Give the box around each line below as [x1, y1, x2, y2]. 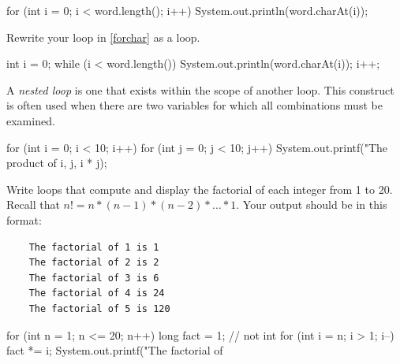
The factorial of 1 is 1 [28, 241, 159, 253]
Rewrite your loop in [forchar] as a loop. [6, 28, 200, 45]
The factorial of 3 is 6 [28, 272, 159, 284]
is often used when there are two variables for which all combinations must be [6, 97, 383, 113]
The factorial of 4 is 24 [28, 288, 165, 299]
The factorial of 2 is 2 [28, 257, 159, 269]
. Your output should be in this [236, 196, 387, 213]
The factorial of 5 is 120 [28, 303, 170, 314]
